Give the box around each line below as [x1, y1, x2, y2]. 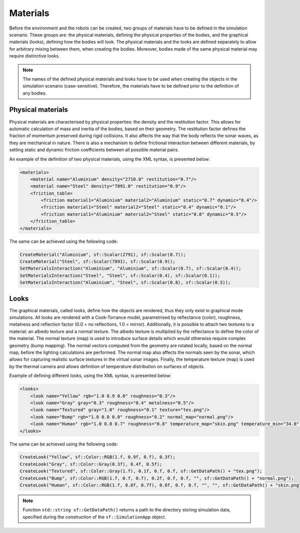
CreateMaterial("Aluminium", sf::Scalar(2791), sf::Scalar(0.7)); [19, 252, 186, 257]
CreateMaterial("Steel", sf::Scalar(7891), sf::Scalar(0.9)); [19, 259, 175, 264]
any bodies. [22, 90, 47, 96]
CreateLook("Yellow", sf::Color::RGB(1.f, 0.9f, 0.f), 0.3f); [19, 454, 175, 460]
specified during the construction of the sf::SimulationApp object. [22, 513, 166, 520]
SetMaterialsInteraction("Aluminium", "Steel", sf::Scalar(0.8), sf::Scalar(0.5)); [19, 280, 231, 285]
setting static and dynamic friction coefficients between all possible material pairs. [9, 147, 179, 153]
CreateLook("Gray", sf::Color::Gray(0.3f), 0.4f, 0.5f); [19, 461, 162, 467]
